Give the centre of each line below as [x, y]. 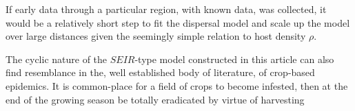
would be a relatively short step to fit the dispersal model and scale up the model [178, 22]
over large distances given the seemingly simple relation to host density [156, 36]
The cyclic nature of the [57, 59]
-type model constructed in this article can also [234, 59]
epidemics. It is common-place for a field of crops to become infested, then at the [177, 85]
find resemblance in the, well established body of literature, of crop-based [160, 72]
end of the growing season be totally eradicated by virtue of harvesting [155, 99]
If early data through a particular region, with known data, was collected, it [166, 9]
